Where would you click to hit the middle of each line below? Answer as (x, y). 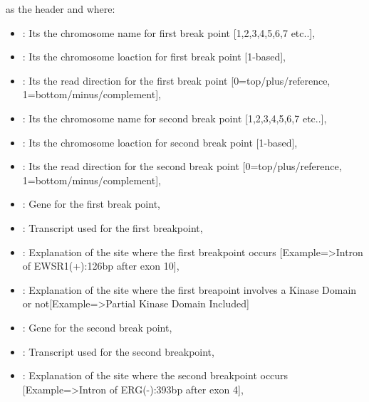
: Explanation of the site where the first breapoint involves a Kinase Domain (189, 289)
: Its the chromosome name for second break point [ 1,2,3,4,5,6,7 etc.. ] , (175, 118)
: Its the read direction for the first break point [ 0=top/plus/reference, (176, 80)
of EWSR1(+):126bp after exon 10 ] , (101, 266)
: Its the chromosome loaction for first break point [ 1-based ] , (154, 57)
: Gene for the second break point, (97, 327)
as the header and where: (61, 9)
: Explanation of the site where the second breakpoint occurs (155, 375)
